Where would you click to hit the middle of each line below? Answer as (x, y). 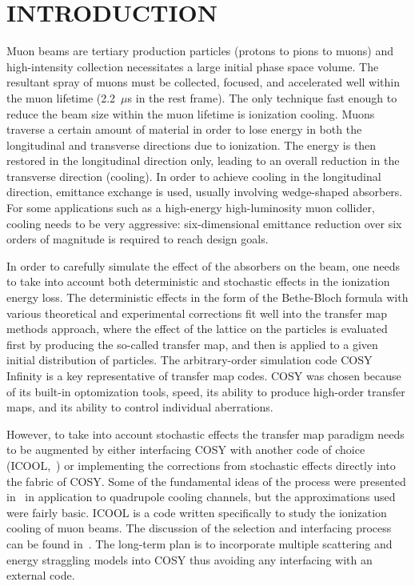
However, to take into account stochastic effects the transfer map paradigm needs (206, 433)
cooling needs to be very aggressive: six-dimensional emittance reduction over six (204, 223)
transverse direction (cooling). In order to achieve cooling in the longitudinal (194, 176)
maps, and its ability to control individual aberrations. (140, 407)
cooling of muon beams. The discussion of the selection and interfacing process (199, 528)
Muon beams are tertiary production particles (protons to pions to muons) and (200, 51)
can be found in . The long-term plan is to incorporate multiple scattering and (200, 543)
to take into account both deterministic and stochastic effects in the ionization (198, 281)
